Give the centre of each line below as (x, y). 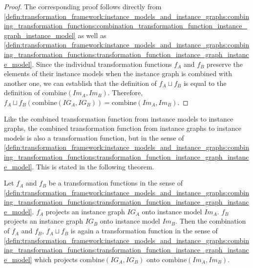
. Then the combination (211, 221)
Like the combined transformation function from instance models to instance (119, 118)
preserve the (225, 64)
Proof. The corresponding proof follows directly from (83, 6)
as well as (92, 35)
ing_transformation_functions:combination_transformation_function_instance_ (126, 26)
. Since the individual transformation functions (102, 64)
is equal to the (205, 83)
